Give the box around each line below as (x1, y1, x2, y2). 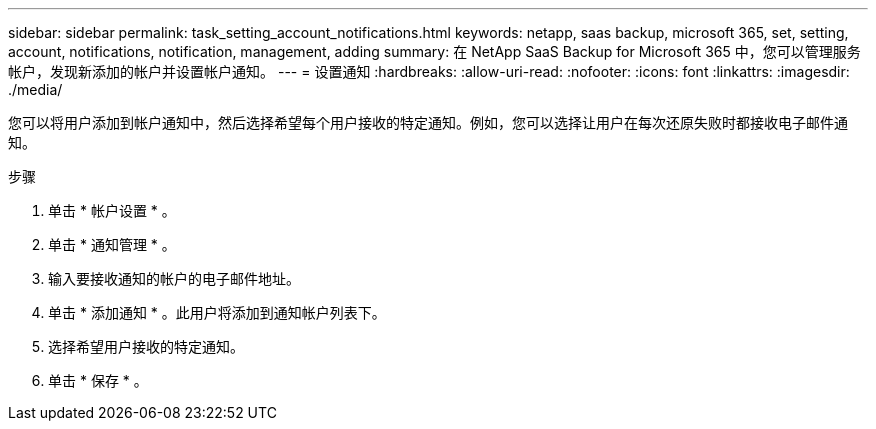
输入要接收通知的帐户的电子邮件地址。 (48, 270, 300, 287)
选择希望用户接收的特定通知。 (48, 338, 244, 355)
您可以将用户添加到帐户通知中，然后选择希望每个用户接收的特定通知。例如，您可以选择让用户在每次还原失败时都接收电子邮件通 (8, 114, 848, 131)
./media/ (8, 81, 63, 98)
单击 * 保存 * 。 (48, 372, 148, 389)
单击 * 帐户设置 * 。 (48, 202, 176, 219)
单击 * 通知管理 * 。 (48, 236, 176, 253)
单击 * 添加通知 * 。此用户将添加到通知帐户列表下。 (48, 304, 386, 321)
